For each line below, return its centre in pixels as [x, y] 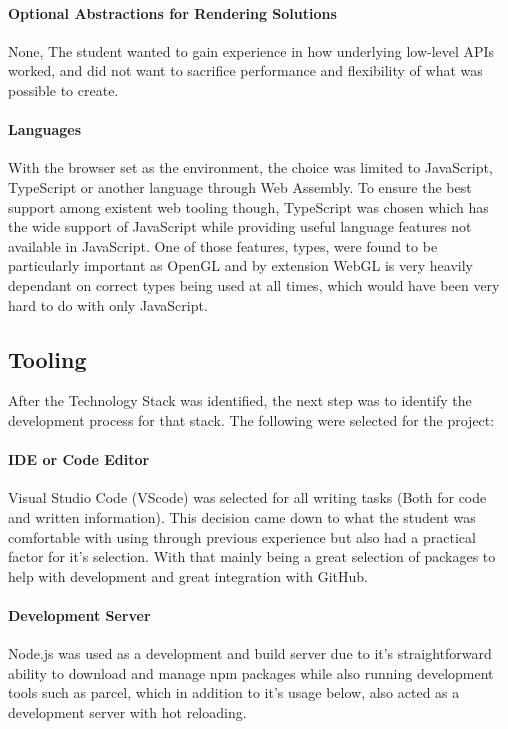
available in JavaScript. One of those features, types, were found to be [223, 245]
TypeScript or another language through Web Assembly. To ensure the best [240, 186]
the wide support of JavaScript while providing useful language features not [240, 226]
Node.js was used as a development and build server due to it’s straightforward [250, 653]
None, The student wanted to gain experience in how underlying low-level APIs [251, 50]
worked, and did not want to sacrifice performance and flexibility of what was [245, 70]
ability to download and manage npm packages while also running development [251, 672]
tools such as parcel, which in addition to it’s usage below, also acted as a [234, 692]
